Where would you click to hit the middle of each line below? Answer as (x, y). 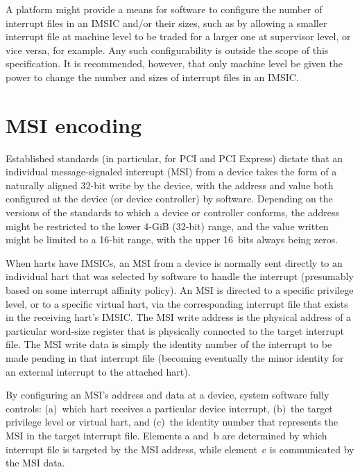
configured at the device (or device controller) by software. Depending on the (169, 199)
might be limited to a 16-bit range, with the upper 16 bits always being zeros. (172, 239)
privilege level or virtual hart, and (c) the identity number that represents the (172, 422)
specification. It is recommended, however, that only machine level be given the (174, 63)
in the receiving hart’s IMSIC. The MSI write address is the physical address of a (179, 317)
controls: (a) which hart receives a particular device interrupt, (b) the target (169, 408)
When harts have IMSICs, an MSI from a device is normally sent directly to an (174, 262)
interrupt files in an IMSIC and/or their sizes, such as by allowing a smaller (166, 23)
